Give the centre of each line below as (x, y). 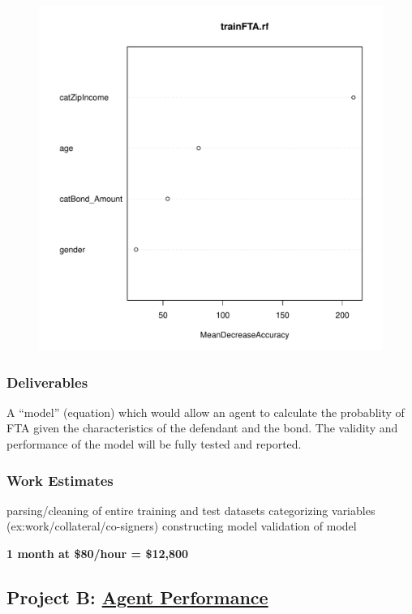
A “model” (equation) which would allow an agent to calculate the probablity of (206, 412)
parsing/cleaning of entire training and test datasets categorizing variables (191, 510)
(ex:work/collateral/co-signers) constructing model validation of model (182, 526)
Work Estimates (60, 480)
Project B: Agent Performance (137, 597)
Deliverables (47, 382)
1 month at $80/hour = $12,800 (98, 553)
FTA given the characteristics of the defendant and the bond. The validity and (202, 428)
